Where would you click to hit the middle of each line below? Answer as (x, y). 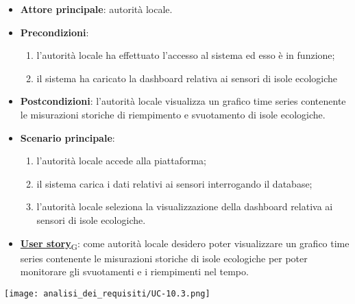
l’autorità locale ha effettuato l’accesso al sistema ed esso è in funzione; (186, 55)
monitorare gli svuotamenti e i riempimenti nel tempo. (134, 271)
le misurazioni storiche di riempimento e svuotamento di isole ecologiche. (173, 114)
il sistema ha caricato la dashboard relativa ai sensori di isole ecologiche (187, 78)
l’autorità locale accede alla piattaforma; (122, 161)
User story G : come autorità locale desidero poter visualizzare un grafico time (185, 244)
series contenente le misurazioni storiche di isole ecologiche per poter (164, 258)
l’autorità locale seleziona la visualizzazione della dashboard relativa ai (185, 206)
